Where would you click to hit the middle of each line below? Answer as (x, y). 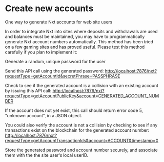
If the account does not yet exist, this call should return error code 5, (74, 110)
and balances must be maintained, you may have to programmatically (75, 36)
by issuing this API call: (28, 90)
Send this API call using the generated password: (54, 71)
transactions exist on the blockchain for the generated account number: (77, 130)
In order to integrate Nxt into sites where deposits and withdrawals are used (81, 31)
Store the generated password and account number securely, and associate (81, 150)
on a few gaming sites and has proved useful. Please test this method (75, 47)
